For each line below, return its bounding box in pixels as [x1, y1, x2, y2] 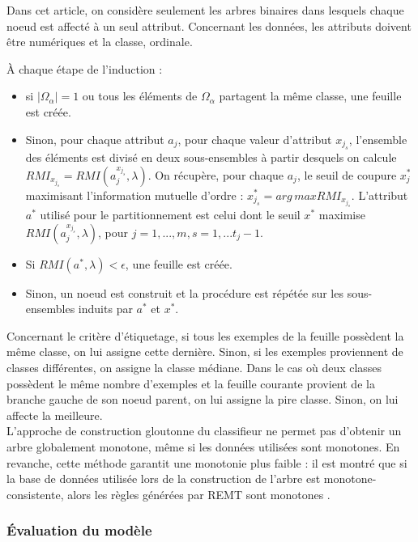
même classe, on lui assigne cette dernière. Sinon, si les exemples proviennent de [6, 343, 403, 360]
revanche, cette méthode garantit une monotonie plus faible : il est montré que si [6, 454, 407, 471]
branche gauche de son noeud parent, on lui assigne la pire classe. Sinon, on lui [6, 391, 399, 408]
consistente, [6, 485, 64, 502]
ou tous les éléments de [82, 87, 198, 104]
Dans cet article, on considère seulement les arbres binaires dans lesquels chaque [6, 2, 404, 18]
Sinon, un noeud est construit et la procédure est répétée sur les [25, 284, 343, 301]
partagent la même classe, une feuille [219, 87, 402, 104]
